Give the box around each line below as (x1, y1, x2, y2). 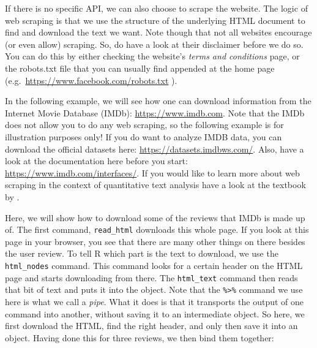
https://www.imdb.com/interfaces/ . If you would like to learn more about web (5, 166, 300, 179)
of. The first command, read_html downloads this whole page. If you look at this (5, 223, 309, 236)
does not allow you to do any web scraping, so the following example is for (5, 118, 284, 131)
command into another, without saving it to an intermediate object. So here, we (5, 307, 305, 320)
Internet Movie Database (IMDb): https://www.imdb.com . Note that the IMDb (5, 106, 305, 119)
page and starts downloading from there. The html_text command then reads (5, 271, 298, 284)
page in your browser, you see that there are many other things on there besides (5, 235, 305, 248)
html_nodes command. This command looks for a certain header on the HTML (5, 259, 303, 271)
